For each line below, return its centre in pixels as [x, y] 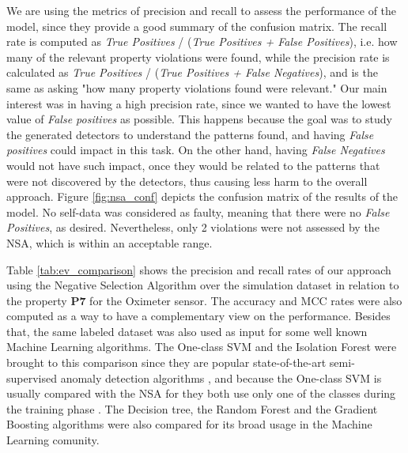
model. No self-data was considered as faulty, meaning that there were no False [198, 211]
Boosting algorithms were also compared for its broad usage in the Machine [189, 424]
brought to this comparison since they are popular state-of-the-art [166, 362]
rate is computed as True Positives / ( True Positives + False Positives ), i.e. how [202, 42]
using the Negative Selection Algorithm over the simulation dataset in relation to [203, 285]
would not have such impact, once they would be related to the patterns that [193, 165]
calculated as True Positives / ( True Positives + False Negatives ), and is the [192, 72]
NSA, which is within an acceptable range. [110, 242]
